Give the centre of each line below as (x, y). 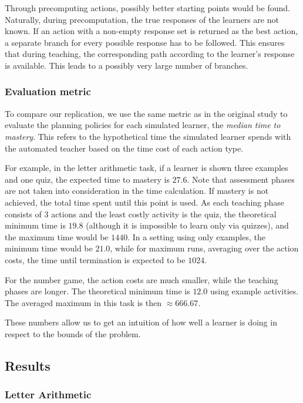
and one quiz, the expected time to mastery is (87, 179)
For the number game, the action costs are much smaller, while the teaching (142, 279)
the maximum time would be (57, 236)
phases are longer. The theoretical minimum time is (97, 291)
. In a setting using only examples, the (196, 236)
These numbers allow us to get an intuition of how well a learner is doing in (141, 322)
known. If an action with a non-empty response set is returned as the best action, (151, 31)
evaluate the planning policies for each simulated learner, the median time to (143, 125)
